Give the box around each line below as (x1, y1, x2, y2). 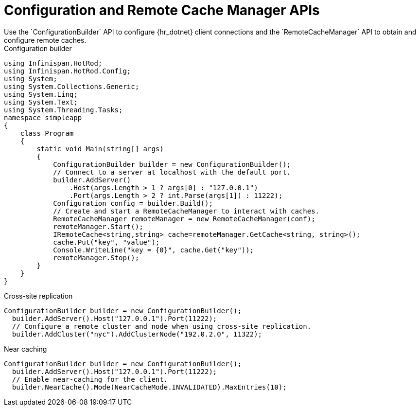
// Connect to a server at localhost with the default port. (53, 168, 291, 176)
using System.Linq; (4, 90, 78, 98)
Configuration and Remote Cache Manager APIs (4, 2, 320, 18)
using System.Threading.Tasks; (4, 106, 123, 114)
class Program (20, 129, 74, 137)
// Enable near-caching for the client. (12, 375, 168, 383)
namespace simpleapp (4, 113, 82, 122)
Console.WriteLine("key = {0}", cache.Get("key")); (53, 246, 254, 254)
